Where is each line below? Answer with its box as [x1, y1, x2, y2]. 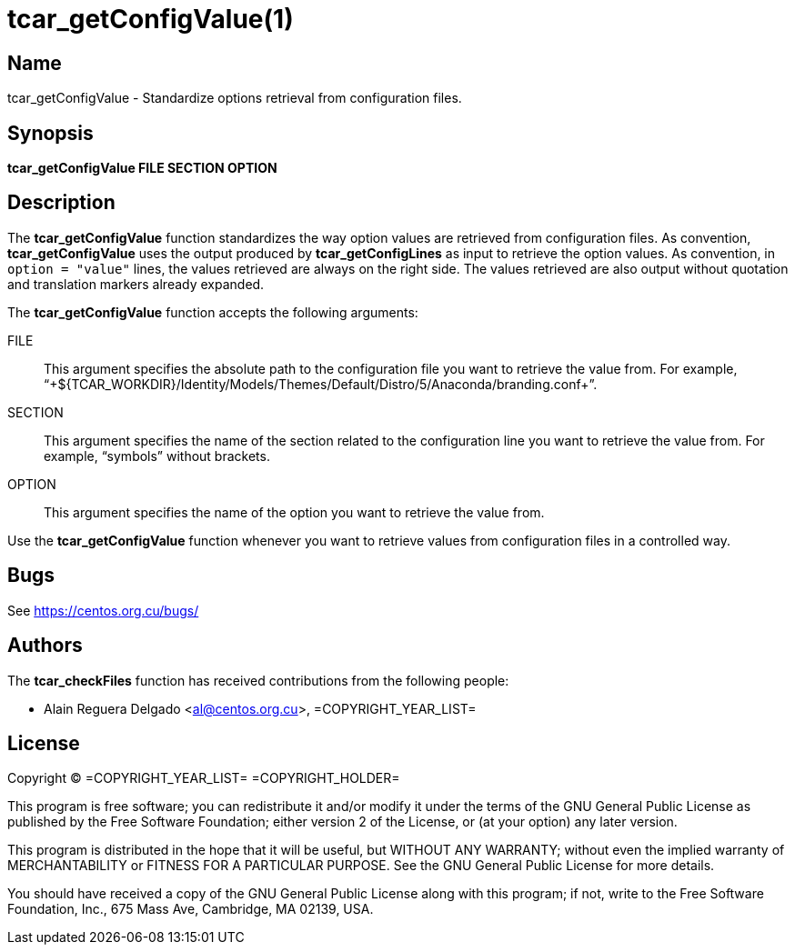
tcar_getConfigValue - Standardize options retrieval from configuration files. [7, 90, 462, 106]
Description [7, 191, 116, 215]
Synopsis [7, 121, 94, 145]
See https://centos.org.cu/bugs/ [7, 602, 199, 618]
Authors [7, 634, 83, 657]
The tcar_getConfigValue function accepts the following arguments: [7, 304, 418, 320]
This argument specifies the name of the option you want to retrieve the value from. [44, 504, 545, 520]
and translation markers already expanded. [7, 276, 265, 292]
